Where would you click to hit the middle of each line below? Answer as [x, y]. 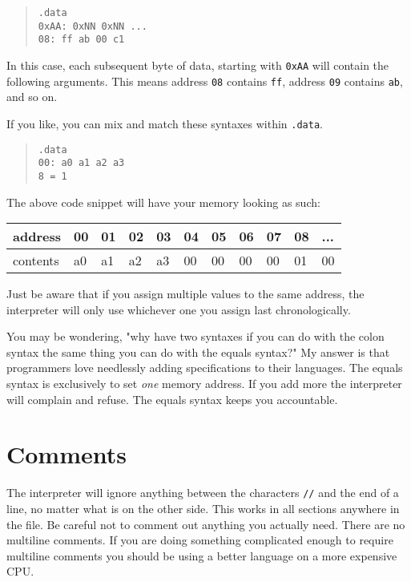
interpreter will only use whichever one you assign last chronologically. [179, 309]
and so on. [32, 97]
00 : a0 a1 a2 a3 [81, 163]
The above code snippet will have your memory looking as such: [163, 202]
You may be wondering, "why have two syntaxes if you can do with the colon [195, 336]
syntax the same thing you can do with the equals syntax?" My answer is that [198, 352]
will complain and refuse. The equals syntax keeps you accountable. [172, 399]
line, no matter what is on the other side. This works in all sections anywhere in [203, 509]
